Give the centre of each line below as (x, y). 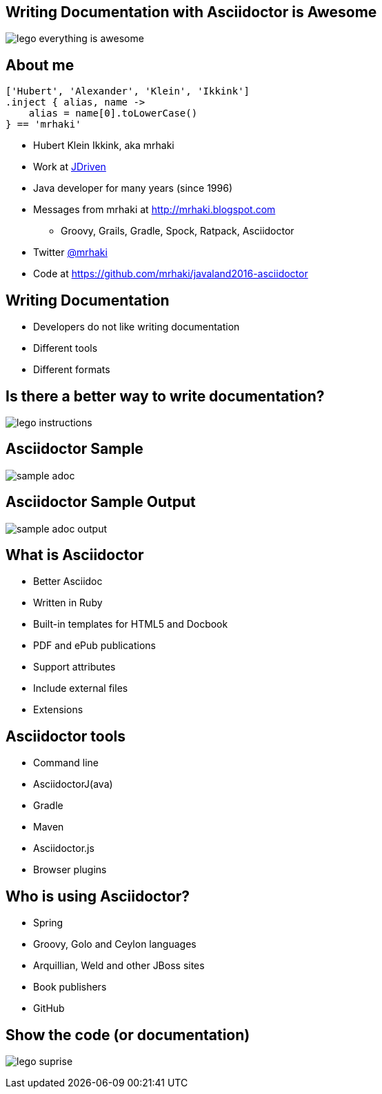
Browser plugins (70, 870)
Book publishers (70, 987)
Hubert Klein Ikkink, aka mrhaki (104, 146)
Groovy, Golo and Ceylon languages (115, 944)
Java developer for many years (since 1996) (133, 188)
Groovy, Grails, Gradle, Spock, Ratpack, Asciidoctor (178, 231)
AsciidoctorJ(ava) (73, 784)
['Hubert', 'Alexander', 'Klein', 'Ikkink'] (128, 91)
